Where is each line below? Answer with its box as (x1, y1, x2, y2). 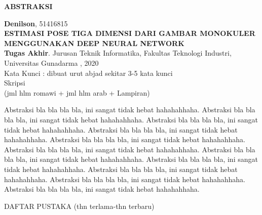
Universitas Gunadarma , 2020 (4, 57, 99, 68)
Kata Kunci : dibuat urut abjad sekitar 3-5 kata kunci (4, 67, 173, 78)
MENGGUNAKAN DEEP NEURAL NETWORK (4, 37, 184, 48)
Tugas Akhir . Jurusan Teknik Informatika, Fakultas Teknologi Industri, (4, 48, 232, 58)
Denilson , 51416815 (4, 18, 68, 28)
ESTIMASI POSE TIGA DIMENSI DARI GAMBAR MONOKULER (4, 28, 255, 38)
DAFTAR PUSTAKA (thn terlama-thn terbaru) (4, 200, 155, 211)
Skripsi (4, 77, 25, 88)
